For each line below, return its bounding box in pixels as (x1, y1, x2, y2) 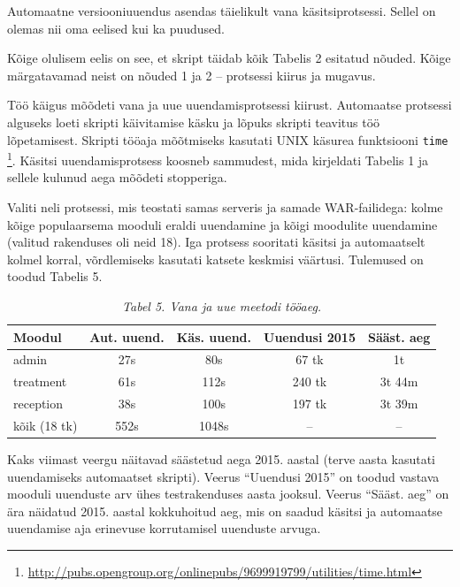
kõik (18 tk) (13, 416, 78, 434)
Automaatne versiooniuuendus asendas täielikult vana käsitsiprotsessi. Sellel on (7, 2, 436, 19)
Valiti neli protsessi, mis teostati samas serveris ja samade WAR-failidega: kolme (7, 198, 443, 217)
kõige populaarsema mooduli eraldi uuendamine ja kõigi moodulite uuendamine (7, 215, 438, 233)
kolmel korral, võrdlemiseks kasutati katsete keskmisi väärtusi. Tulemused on (7, 249, 424, 268)
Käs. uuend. (176, 327, 251, 346)
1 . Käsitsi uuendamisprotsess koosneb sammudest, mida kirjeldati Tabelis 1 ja (7, 149, 429, 169)
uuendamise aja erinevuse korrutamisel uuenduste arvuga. (7, 519, 321, 537)
